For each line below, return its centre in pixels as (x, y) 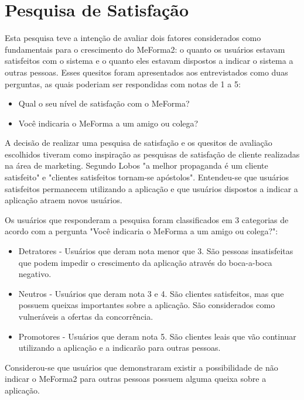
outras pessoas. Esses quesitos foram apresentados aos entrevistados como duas (146, 72)
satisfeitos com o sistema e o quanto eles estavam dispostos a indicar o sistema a (149, 61)
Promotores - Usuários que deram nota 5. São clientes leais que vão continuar (157, 336)
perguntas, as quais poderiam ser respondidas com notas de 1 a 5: (123, 83)
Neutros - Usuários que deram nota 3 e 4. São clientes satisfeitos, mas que (151, 293)
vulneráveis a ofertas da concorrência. (86, 316)
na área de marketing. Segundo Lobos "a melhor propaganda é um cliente (136, 165)
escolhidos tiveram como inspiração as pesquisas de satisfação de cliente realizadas (152, 154)
